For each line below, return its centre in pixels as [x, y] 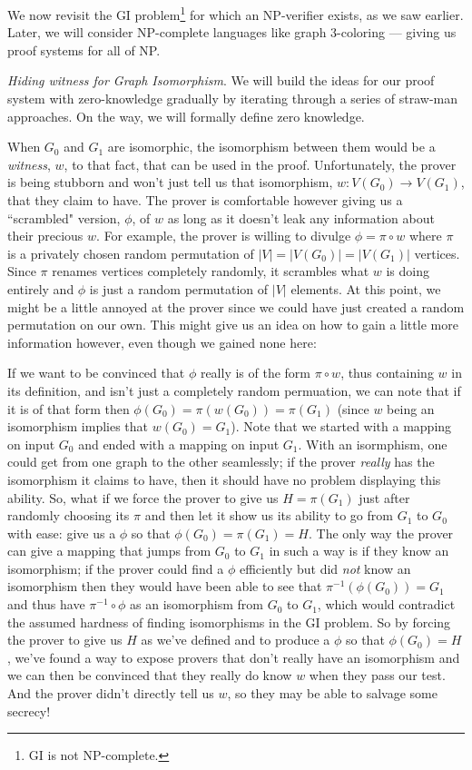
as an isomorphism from [197, 604]
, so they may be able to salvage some [332, 693]
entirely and [41, 288]
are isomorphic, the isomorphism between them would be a [271, 147]
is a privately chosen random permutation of [131, 253]
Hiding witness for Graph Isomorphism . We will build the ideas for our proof [221, 80]
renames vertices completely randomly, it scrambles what [211, 271]
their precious [45, 236]
